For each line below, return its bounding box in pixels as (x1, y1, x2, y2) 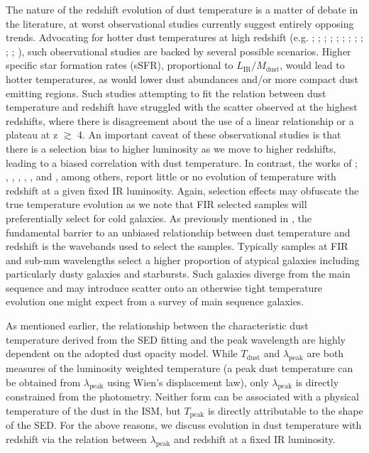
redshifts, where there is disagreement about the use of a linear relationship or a (6, 113, 354, 128)
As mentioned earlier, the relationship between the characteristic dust (6, 318, 309, 333)
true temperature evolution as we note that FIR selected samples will (6, 197, 307, 212)
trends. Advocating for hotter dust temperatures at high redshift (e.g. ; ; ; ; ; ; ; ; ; (6, 30, 363, 45)
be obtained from (6, 374, 81, 389)
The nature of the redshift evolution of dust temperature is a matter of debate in (6, 2, 358, 16)
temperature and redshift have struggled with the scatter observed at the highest (6, 99, 358, 114)
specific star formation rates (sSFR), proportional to (6, 58, 233, 72)
